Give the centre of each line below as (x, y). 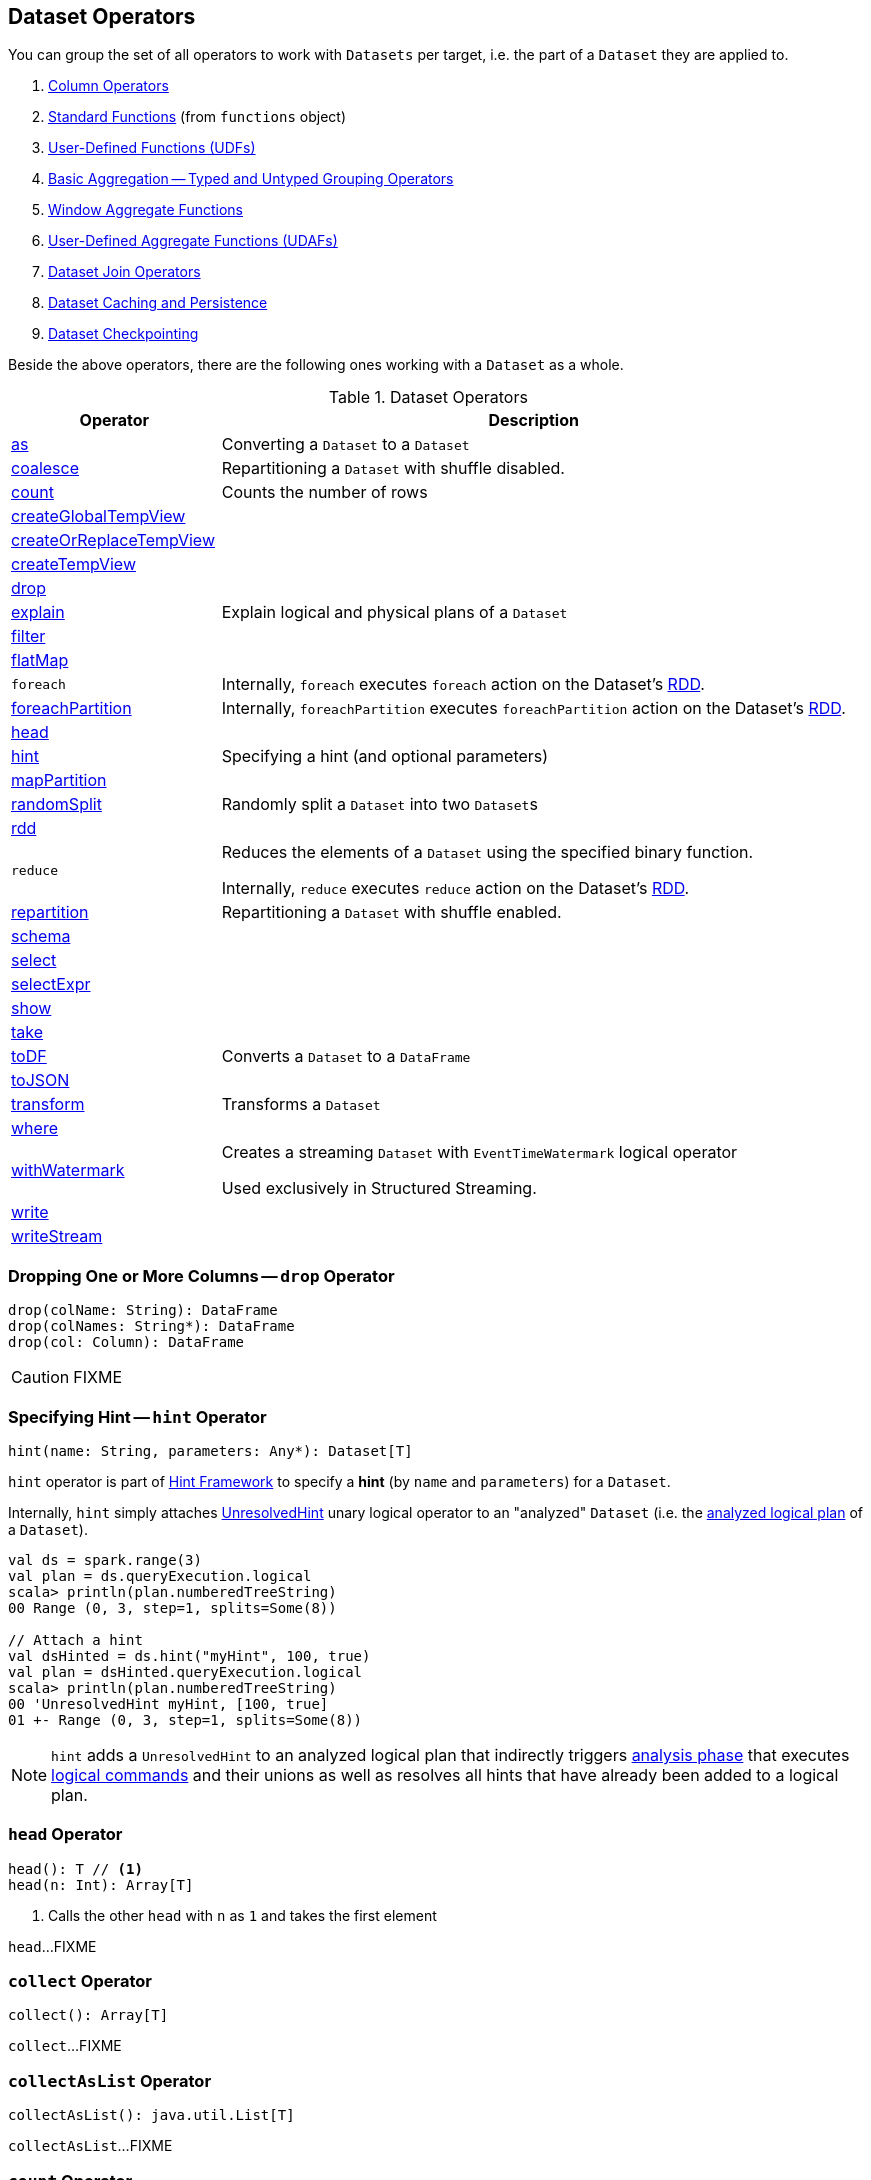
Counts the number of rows (324, 492)
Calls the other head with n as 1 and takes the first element (242, 1915)
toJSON (40, 1080)
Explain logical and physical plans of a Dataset (394, 612)
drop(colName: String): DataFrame (143, 1310)
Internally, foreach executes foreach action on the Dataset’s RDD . (463, 684)
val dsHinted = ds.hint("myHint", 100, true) (189, 1655)
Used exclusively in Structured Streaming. (379, 1188)
